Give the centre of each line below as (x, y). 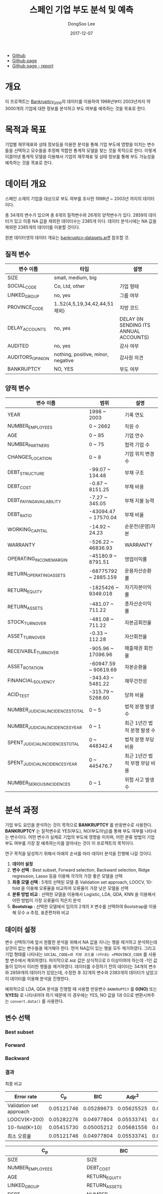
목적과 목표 (26, 130)
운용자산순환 (138, 571)
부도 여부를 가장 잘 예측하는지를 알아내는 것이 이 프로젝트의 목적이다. (70, 843)
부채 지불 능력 (139, 501)
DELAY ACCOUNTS (27, 328)
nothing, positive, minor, (81, 355)
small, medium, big (75, 278)
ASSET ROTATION (25, 667)
